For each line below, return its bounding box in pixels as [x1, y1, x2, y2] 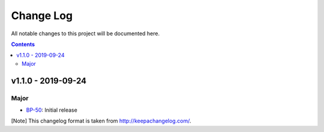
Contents [11, 41, 35, 48]
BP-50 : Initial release [26, 106, 77, 113]
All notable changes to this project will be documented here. [11, 30, 160, 37]
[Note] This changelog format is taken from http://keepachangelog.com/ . [11, 117, 191, 125]
